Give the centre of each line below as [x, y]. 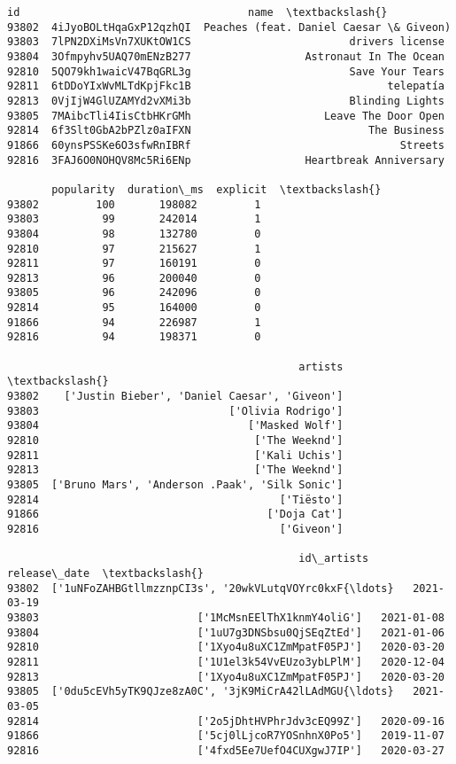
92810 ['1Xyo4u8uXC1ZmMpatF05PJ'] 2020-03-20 [226, 647]
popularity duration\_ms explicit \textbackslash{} [216, 189]
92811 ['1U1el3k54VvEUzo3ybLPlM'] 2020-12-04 [226, 662]
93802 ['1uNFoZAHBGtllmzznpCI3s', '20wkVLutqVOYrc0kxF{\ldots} [201, 588]
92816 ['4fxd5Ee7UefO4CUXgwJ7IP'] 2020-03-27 [226, 750]
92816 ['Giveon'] [175, 529]
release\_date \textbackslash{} [105, 573]
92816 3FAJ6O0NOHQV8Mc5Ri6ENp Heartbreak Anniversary [226, 160]
